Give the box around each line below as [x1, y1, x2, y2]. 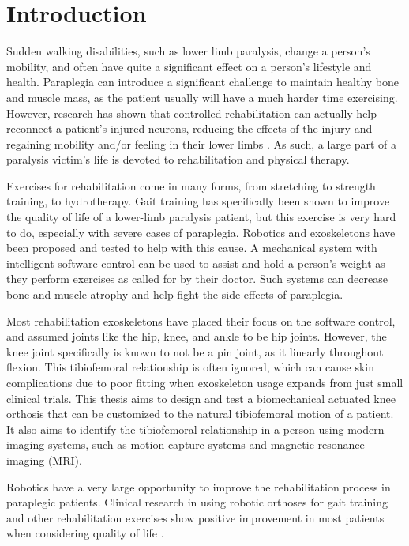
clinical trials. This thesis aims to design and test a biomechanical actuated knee [6, 390, 396, 406]
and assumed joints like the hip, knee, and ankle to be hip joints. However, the [6, 328, 387, 345]
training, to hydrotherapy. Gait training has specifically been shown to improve [6, 193, 390, 209]
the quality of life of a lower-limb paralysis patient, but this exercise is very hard [6, 209, 396, 225]
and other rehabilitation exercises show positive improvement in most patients [6, 509, 385, 525]
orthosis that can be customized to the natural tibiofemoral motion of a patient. [6, 405, 394, 422]
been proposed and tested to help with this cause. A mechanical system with [6, 239, 377, 256]
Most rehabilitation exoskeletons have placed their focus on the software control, [6, 312, 396, 329]
